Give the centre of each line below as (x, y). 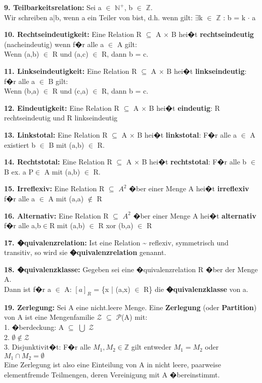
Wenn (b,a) (22, 91)
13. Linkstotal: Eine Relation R (56, 134)
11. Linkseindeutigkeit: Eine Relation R (71, 71)
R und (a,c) (70, 54)
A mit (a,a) (66, 198)
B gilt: (58, 81)
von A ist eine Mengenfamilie (49, 317)
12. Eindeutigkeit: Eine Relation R (62, 108)
